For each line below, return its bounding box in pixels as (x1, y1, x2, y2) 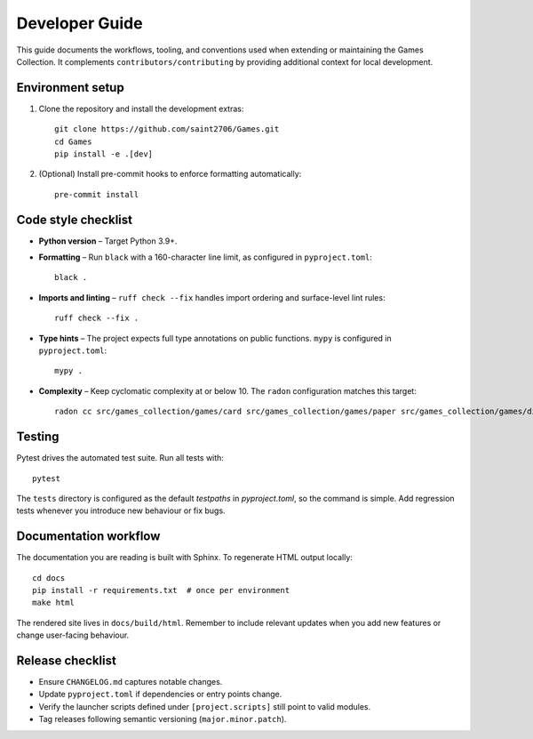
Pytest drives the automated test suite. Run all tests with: (16, 453, 224, 463)
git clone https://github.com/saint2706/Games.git (54, 125, 280, 134)
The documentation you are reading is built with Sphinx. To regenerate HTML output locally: (16, 552, 353, 563)
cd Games (54, 136, 92, 147)
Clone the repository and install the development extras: (38, 103, 244, 114)
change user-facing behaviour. (16, 630, 130, 640)
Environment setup (16, 80, 124, 95)
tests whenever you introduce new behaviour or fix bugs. (16, 505, 226, 516)
